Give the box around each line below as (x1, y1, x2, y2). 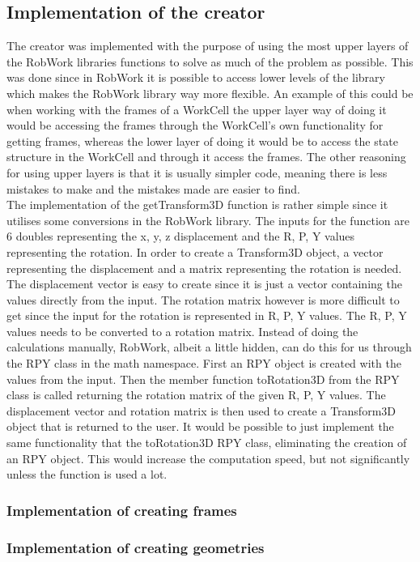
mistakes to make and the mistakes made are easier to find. (6, 180, 300, 197)
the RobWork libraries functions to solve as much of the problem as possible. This (6, 53, 414, 70)
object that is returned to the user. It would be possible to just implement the (6, 418, 394, 435)
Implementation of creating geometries (6, 537, 265, 557)
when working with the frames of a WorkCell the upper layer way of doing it (6, 100, 387, 117)
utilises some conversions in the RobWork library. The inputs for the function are (6, 211, 409, 228)
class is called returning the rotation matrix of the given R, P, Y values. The (6, 386, 386, 403)
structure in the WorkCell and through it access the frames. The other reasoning (6, 148, 406, 165)
